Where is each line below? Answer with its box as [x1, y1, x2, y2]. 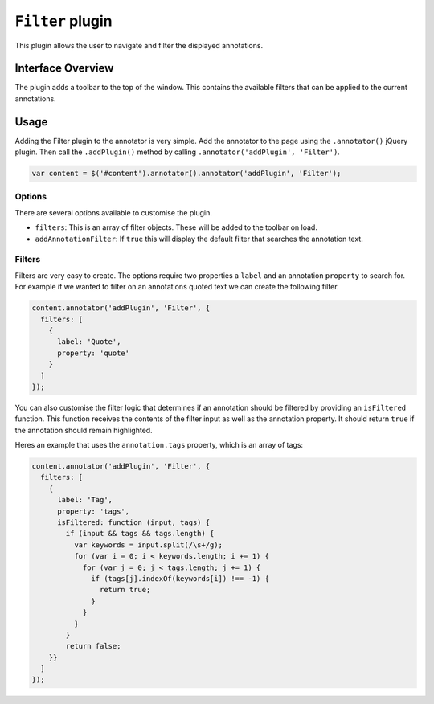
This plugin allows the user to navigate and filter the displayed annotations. [14, 40, 264, 50]
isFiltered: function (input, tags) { [57, 518, 211, 526]
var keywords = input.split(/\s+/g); [73, 540, 223, 550]
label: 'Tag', [57, 495, 113, 505]
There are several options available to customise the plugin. [14, 207, 212, 217]
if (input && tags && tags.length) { [65, 529, 215, 538]
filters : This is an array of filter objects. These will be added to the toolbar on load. [35, 223, 317, 232]
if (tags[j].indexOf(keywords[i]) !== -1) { [91, 574, 269, 583]
